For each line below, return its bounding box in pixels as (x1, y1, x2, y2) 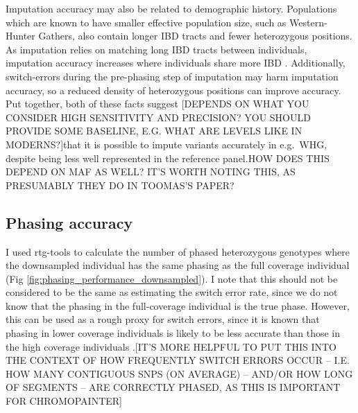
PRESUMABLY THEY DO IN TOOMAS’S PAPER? (6, 177, 235, 192)
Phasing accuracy (6, 211, 133, 233)
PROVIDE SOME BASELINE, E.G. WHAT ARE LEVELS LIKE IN (6, 123, 302, 138)
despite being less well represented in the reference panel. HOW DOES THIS (6, 150, 330, 165)
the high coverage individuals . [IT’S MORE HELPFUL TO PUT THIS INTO (6, 339, 336, 353)
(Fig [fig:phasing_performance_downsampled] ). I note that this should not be (6, 271, 338, 285)
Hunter (6, 28, 35, 43)
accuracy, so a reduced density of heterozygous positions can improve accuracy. (6, 82, 341, 97)
